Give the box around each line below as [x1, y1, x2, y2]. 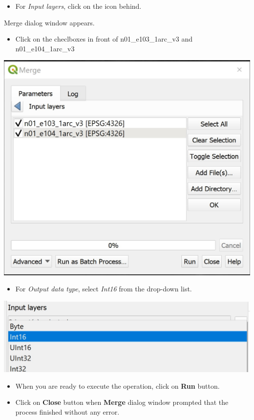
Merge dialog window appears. [4, 17, 95, 27]
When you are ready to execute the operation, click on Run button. [15, 380, 220, 391]
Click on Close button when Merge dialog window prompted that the [15, 397, 229, 407]
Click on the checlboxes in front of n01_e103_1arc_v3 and [15, 34, 193, 44]
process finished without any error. [15, 407, 120, 417]
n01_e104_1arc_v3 [15, 43, 75, 53]
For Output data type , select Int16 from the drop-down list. [15, 284, 192, 294]
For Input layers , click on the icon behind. [15, 1, 142, 11]
